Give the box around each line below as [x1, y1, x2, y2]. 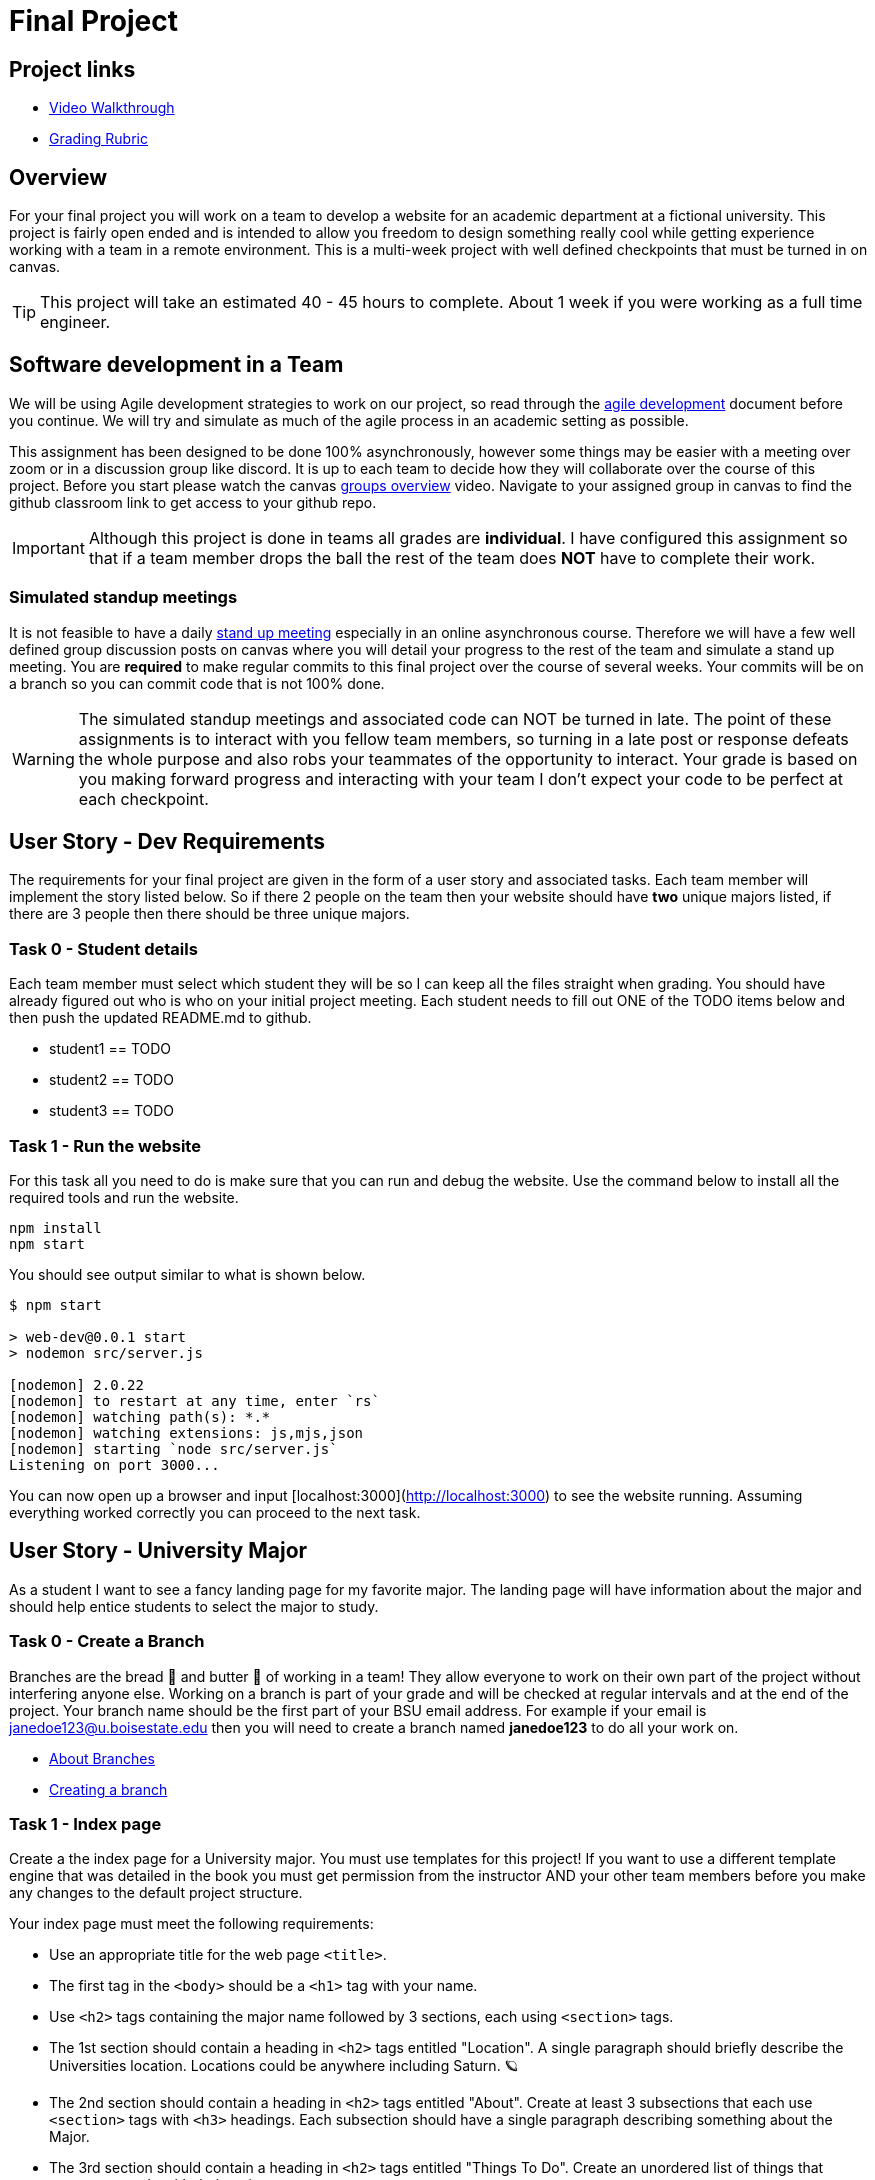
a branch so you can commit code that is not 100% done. [9, 674, 385, 692]
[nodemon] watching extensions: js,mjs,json [9, 1424, 364, 1441]
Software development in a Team [9, 352, 344, 378]
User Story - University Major [9, 1538, 308, 1564]
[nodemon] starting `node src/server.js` [9, 1440, 338, 1457]
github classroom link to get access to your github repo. [9, 493, 377, 511]
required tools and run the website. [9, 1188, 239, 1206]
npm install [9, 1219, 102, 1236]
